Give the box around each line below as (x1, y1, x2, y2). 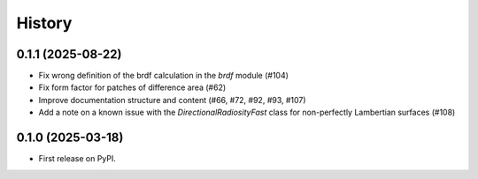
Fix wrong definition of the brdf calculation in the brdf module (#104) (38, 71, 289, 81)
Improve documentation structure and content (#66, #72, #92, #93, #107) (38, 94, 306, 105)
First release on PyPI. (38, 153, 117, 164)
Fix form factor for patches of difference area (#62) (38, 82, 227, 93)
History (16, 13, 73, 33)
